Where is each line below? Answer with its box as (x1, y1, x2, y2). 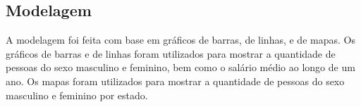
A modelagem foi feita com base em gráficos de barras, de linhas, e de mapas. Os (6, 32, 355, 47)
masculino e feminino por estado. (6, 87, 148, 102)
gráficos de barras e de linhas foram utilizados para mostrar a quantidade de (6, 46, 336, 61)
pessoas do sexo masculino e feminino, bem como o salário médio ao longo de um (6, 60, 355, 75)
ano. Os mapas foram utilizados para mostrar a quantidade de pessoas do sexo (6, 73, 345, 88)
